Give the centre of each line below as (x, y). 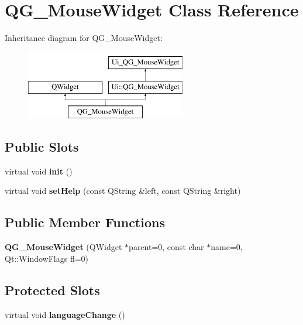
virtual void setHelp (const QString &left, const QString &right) (123, 191)
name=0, (227, 247)
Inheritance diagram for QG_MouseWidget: (84, 38)
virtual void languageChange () (65, 314)
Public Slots (42, 147)
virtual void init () (39, 171)
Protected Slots (52, 290)
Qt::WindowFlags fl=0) (47, 258)
